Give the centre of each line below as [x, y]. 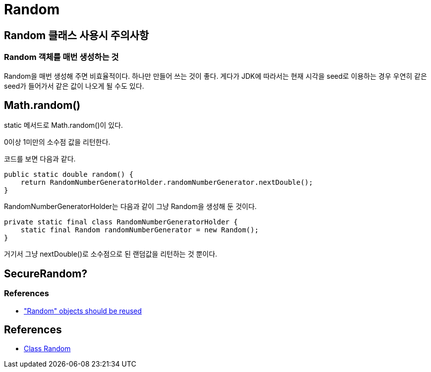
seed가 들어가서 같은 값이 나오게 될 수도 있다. [74, 86]
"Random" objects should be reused [83, 311]
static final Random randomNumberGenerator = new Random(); [140, 230]
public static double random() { [69, 175]
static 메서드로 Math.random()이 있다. [64, 125]
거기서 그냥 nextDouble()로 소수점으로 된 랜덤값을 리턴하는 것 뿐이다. [111, 254]
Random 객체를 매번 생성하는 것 [61, 57]
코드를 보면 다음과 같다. [40, 159]
